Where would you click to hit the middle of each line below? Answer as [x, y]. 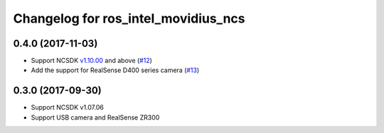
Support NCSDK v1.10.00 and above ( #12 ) [92, 61]
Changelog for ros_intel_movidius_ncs [129, 18]
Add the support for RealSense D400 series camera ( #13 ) [115, 70]
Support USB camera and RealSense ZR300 [95, 117]
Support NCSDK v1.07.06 [68, 108]
